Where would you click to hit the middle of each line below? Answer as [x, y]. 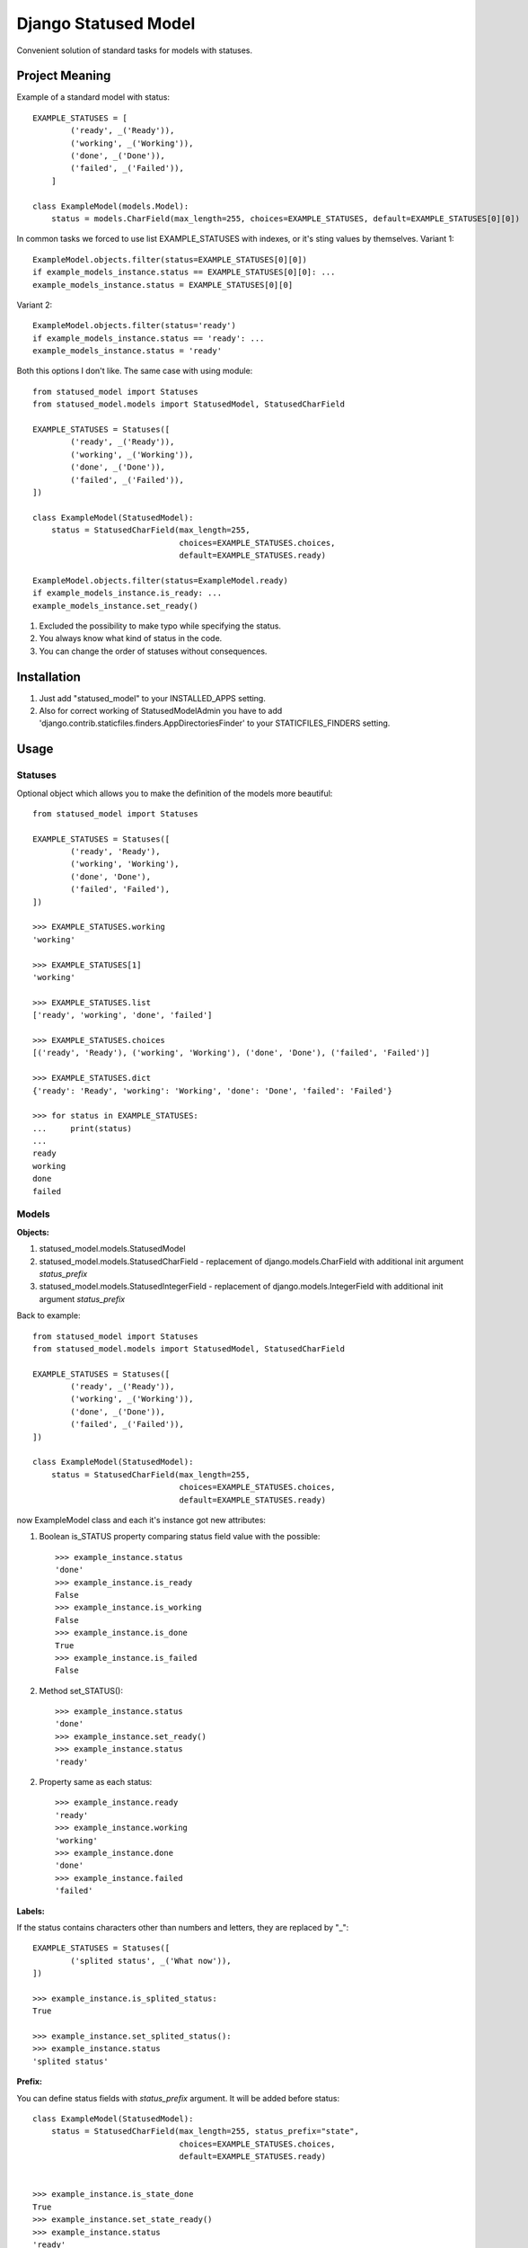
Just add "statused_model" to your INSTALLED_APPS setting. [153, 698]
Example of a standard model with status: [93, 97]
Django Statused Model [106, 23]
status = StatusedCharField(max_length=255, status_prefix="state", [205, 2132]
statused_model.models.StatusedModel [112, 1249]
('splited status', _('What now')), [151, 1961]
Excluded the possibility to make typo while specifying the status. [160, 626]
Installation [48, 677]
